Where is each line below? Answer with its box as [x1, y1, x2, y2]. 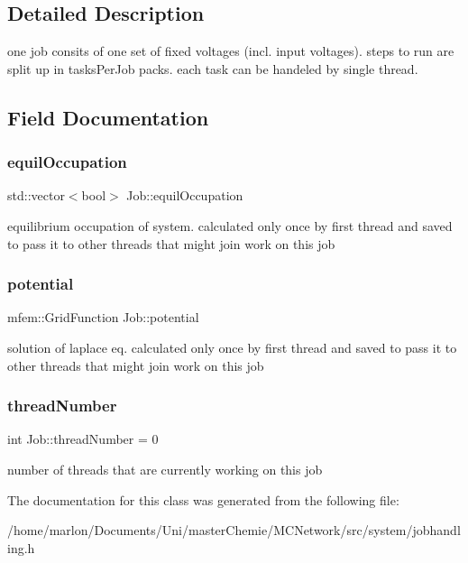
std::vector [7, 186, 65, 205]
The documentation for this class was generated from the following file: [7, 490, 399, 509]
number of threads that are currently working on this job [7, 459, 323, 478]
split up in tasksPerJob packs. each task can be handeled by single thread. [7, 59, 418, 78]
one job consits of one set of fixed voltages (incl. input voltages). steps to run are [7, 42, 454, 60]
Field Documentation [7, 103, 209, 131]
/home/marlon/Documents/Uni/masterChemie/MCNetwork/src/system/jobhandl [7, 521, 461, 540]
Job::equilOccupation [126, 186, 243, 205]
